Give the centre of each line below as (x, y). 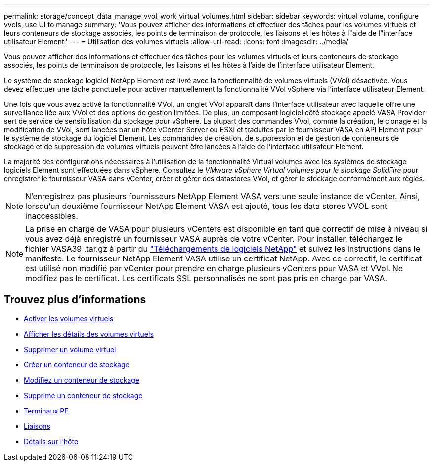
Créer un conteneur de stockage (77, 364)
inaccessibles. (52, 216)
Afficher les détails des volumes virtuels (89, 334)
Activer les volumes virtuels (69, 318)
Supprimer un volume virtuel (70, 349)
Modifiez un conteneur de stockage (82, 380)
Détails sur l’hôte (51, 441)
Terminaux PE (46, 411)
